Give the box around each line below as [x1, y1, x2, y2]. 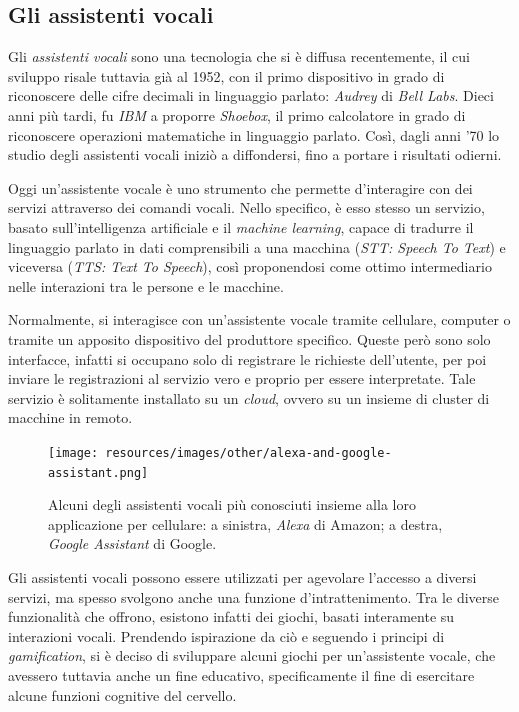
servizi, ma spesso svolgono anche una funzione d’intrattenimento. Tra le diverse [8, 586, 499, 607]
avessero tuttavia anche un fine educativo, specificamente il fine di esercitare [8, 664, 475, 685]
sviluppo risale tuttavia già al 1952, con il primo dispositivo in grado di [8, 65, 445, 86]
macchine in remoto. [8, 407, 133, 428]
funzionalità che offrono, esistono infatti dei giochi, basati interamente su [8, 606, 455, 627]
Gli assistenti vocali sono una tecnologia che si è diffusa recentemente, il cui [8, 46, 470, 67]
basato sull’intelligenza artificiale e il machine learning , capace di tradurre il [8, 216, 474, 237]
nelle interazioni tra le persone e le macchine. [8, 275, 284, 296]
